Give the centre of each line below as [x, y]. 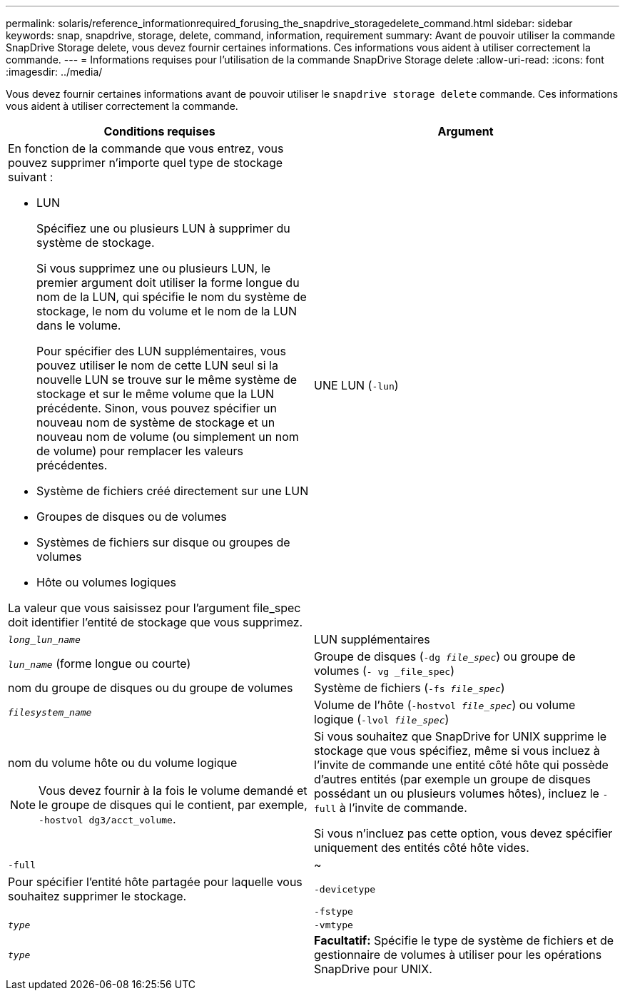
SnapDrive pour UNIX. [373, 969]
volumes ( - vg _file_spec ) [384, 671]
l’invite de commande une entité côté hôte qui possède [461, 765]
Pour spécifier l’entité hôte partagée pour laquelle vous [155, 882]
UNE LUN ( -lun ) [356, 385]
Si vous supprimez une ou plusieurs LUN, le [154, 268]
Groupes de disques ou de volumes [132, 517]
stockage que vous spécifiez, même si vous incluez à [457, 751]
